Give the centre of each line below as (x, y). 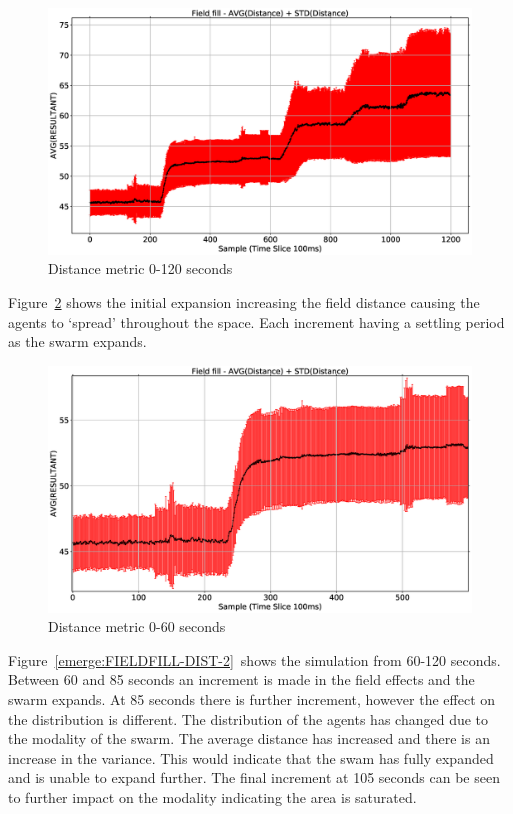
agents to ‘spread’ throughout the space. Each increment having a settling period (256, 321)
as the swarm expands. (77, 341)
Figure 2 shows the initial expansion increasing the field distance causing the (244, 301)
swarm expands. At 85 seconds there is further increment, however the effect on (252, 698)
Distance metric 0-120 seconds (140, 268)
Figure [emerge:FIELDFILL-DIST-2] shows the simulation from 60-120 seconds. (254, 659)
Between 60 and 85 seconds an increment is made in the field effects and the (241, 679)
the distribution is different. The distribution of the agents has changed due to (248, 718)
